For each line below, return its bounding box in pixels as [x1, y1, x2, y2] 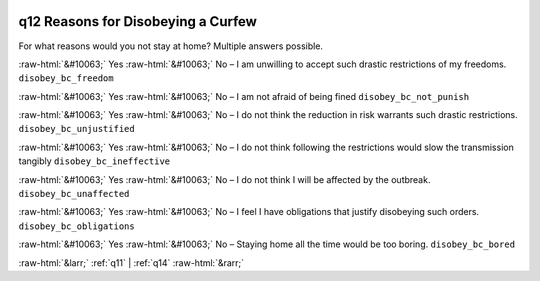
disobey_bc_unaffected [18, 188, 130, 200]
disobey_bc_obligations [18, 220, 135, 232]
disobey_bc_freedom [18, 73, 114, 84]
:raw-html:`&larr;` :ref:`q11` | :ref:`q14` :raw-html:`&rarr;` [18, 256, 245, 269]
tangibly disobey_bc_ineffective [18, 155, 171, 167]
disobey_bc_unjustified [18, 123, 135, 135]
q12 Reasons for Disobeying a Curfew [18, 13, 257, 30]
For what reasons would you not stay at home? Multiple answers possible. [18, 40, 324, 52]
